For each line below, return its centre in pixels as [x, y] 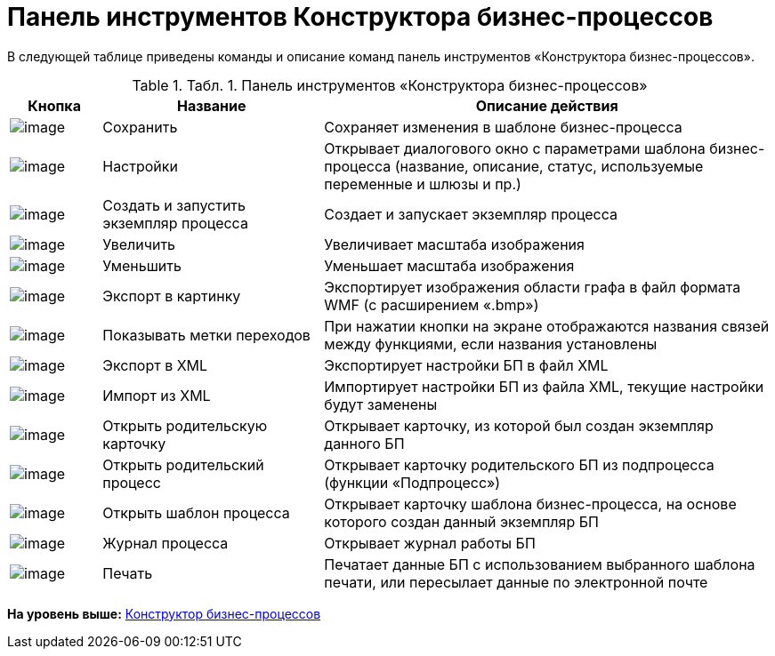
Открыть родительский [183, 464]
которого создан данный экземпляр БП [461, 521]
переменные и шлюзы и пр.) [423, 184]
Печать [128, 573]
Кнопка [54, 105]
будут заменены [381, 404]
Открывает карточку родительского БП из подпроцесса [519, 464]
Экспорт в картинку [172, 296]
